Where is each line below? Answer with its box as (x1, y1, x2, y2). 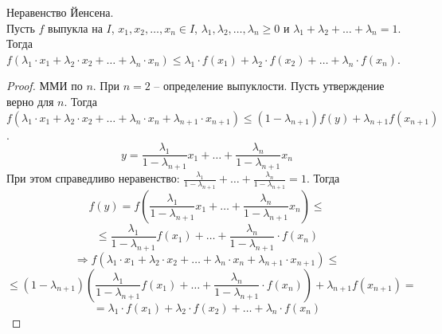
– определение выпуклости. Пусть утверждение (154, 77, 385, 94)
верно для (6, 92, 54, 109)
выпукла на (48, 19, 103, 36)
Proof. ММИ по (6, 77, 83, 94)
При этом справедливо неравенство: (6, 170, 180, 187)
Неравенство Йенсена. (6, 4, 114, 20)
